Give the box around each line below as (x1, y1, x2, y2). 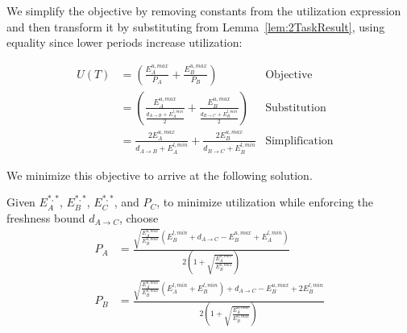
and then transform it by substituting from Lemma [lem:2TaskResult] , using (6, 18, 385, 35)
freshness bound (6, 209, 85, 226)
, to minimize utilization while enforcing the (156, 194, 374, 210)
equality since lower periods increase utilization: (6, 34, 243, 51)
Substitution (265, 102, 326, 114)
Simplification (265, 135, 334, 147)
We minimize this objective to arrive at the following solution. (6, 166, 313, 183)
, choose (118, 209, 159, 226)
